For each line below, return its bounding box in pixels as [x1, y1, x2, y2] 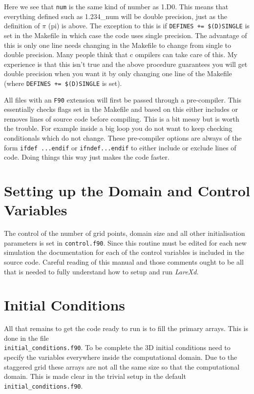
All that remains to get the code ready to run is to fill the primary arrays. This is [4, 323, 248, 333]
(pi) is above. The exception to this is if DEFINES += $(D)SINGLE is [48, 21, 250, 31]
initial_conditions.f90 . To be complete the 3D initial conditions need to [4, 342, 231, 353]
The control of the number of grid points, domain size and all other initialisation [4, 228, 245, 238]
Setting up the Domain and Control [4, 181, 250, 200]
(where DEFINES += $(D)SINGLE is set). [4, 78, 122, 88]
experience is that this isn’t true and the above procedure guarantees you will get [4, 59, 248, 69]
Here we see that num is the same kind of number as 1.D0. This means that [4, 1, 229, 11]
